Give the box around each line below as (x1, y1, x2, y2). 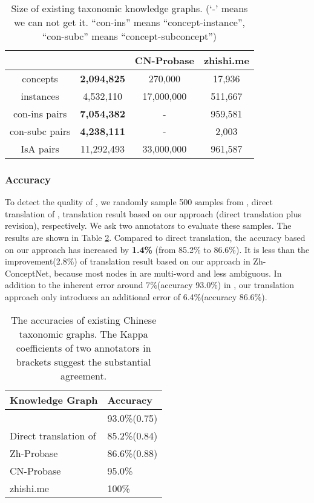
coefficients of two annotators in (16, 340, 151, 355)
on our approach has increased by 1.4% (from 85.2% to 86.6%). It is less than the (5, 243, 310, 255)
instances (21, 89, 59, 103)
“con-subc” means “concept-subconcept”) (42, 29, 217, 43)
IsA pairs (21, 142, 59, 156)
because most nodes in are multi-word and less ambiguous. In (54, 266, 282, 279)
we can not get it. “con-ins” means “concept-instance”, (13, 15, 245, 29)
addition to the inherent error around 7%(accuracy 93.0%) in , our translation (5, 278, 295, 291)
